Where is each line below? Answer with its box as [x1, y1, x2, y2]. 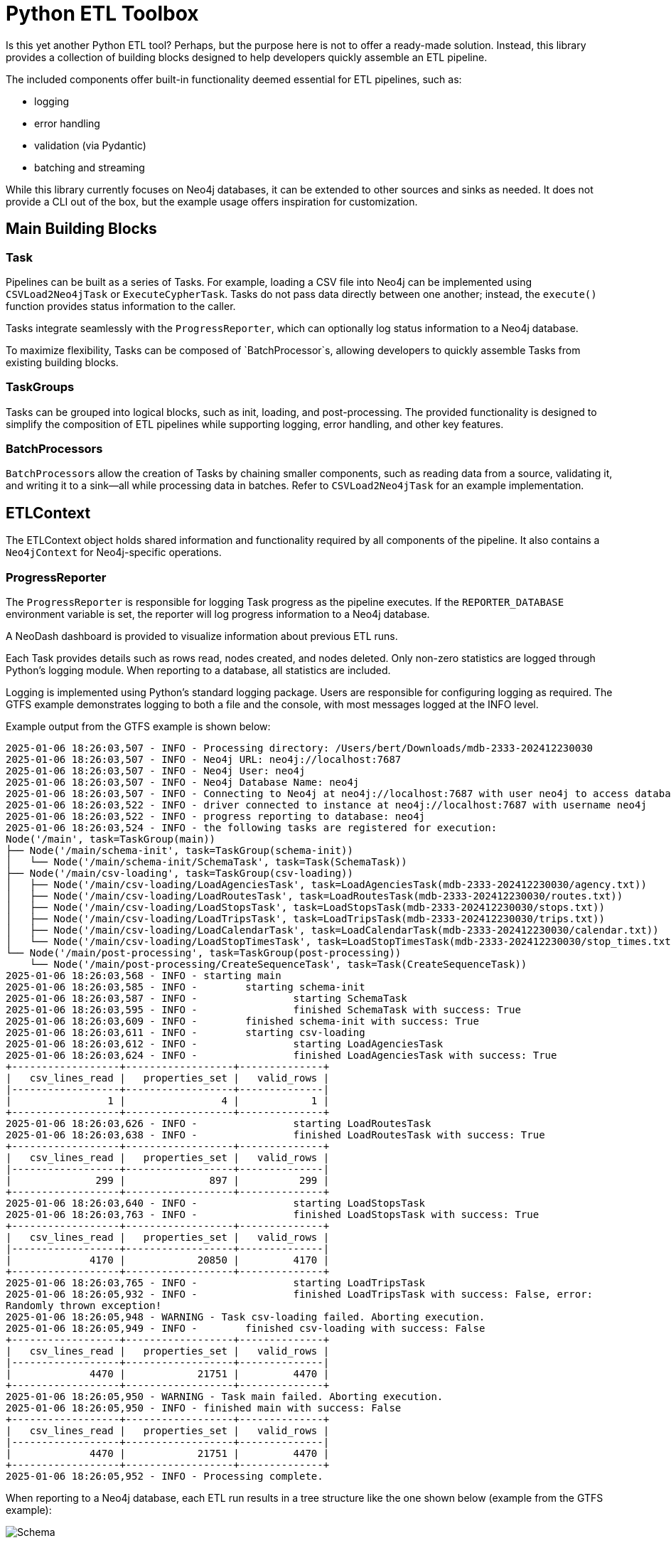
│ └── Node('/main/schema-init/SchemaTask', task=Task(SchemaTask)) [6, 856, 407, 868]
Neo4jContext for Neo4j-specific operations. [6, 546, 222, 559]
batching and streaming [34, 161, 145, 173]
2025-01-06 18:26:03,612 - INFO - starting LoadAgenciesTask [6, 1038, 444, 1050]
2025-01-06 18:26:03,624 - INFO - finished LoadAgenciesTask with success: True [6, 1050, 557, 1062]
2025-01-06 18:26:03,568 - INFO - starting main [6, 970, 281, 982]
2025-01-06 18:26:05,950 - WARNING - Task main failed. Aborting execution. [6, 1391, 444, 1403]
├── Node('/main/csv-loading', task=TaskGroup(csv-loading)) [6, 867, 353, 880]
